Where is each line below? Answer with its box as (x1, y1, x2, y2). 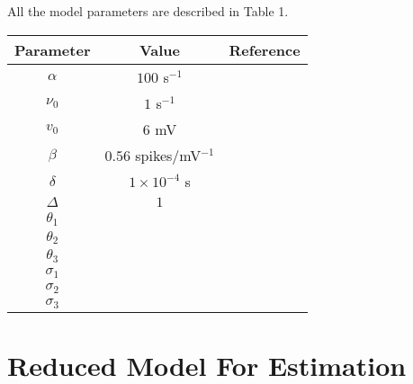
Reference (229, 39, 301, 60)
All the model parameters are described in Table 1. (7, 2, 289, 20)
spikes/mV (135, 144, 202, 165)
